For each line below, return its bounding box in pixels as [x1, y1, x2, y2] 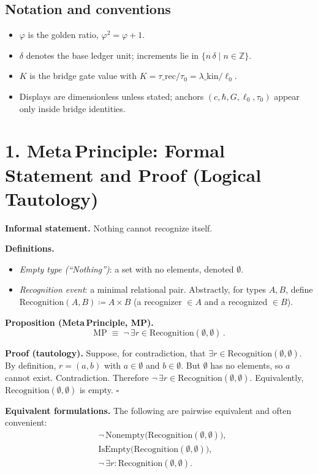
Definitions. [5, 242, 55, 255]
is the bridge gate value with [29, 69, 137, 82]
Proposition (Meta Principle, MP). [5, 315, 154, 328]
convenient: [5, 416, 47, 429]
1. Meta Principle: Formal [5, 138, 225, 163]
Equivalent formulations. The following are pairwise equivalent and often [5, 404, 292, 416]
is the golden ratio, [28, 28, 99, 41]
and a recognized [204, 295, 268, 308]
